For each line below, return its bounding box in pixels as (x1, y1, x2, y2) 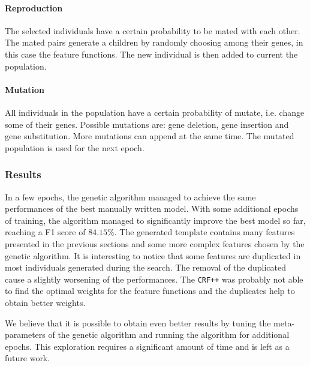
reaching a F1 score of (5, 226, 86, 238)
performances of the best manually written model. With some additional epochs (5, 202, 299, 215)
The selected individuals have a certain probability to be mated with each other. (5, 24, 300, 37)
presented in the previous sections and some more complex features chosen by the (5, 237, 305, 250)
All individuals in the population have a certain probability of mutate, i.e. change (5, 106, 305, 118)
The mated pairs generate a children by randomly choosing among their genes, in (5, 36, 303, 49)
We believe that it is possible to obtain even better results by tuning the (5, 316, 271, 329)
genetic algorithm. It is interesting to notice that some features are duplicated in (5, 249, 301, 262)
